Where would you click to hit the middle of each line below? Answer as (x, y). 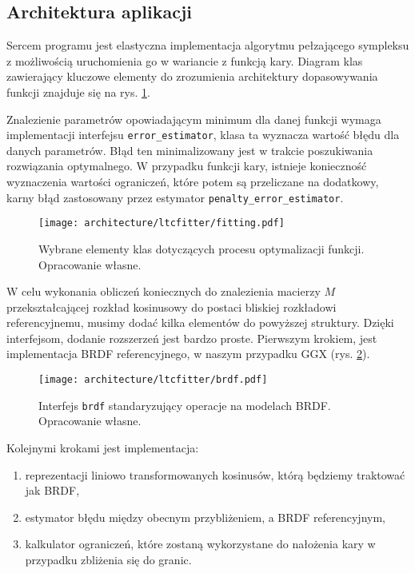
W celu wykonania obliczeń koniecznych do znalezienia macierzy (164, 291)
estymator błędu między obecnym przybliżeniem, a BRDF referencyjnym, (205, 517)
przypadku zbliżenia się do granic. (108, 559)
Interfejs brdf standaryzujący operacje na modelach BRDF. (185, 405)
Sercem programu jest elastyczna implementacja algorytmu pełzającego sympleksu (208, 45)
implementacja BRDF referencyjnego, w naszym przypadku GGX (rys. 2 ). (188, 354)
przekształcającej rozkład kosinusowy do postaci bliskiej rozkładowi (172, 306)
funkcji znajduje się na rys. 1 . (78, 92)
